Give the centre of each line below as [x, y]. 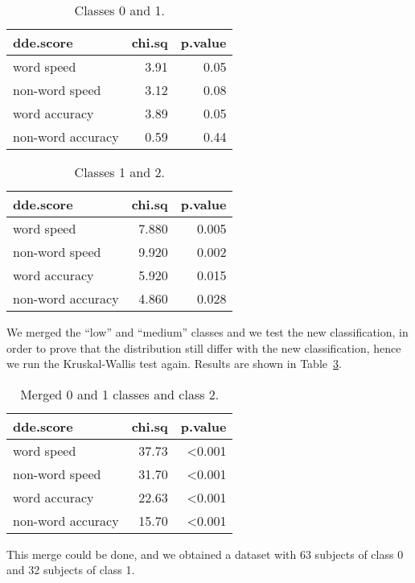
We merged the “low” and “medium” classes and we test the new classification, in [207, 332]
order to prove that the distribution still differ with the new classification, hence [204, 347]
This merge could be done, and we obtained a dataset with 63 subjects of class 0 [205, 554]
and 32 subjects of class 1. [71, 570]
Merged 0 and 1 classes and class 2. [120, 394]
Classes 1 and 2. [119, 172]
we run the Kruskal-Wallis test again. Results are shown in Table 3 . [174, 364]
